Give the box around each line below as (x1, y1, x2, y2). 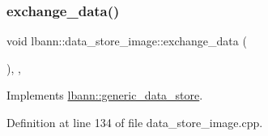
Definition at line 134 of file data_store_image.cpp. (6, 114, 263, 130)
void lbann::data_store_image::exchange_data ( (6, 32, 247, 49)
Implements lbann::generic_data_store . (6, 87, 203, 104)
